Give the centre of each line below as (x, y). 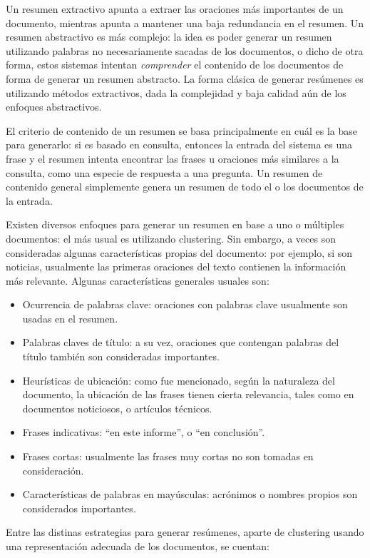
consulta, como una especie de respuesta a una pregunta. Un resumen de (164, 172)
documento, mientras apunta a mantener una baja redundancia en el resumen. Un (185, 22)
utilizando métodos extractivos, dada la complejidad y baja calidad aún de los (176, 92)
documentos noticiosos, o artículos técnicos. (117, 408)
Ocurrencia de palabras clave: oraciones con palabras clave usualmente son (185, 304)
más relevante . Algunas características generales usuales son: (138, 280)
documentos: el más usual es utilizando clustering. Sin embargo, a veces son (171, 238)
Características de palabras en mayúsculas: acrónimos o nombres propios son (190, 494)
